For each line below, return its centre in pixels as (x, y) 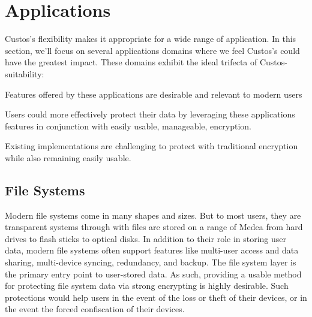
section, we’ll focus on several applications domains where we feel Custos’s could (152, 50)
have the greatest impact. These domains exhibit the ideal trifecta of (131, 62)
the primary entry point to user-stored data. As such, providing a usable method (153, 274)
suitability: (25, 73)
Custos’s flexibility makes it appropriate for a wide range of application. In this (151, 39)
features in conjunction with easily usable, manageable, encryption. (128, 126)
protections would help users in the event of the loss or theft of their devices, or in (156, 297)
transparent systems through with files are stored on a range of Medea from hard (154, 227)
